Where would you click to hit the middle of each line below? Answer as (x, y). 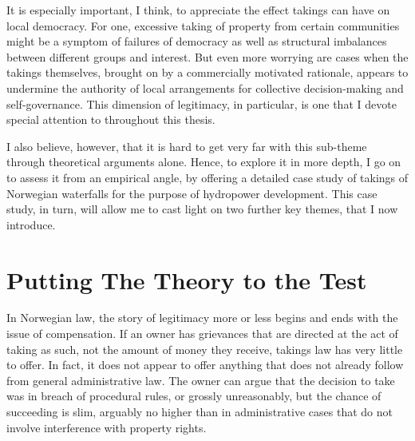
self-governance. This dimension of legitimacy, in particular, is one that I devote (202, 103)
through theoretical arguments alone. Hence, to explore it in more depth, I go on (204, 162)
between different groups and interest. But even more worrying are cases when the (207, 56)
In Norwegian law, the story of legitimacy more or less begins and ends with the (202, 318)
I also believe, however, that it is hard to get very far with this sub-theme (187, 146)
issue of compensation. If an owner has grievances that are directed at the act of (202, 334)
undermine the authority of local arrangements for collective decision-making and (205, 87)
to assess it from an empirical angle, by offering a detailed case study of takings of (207, 177)
